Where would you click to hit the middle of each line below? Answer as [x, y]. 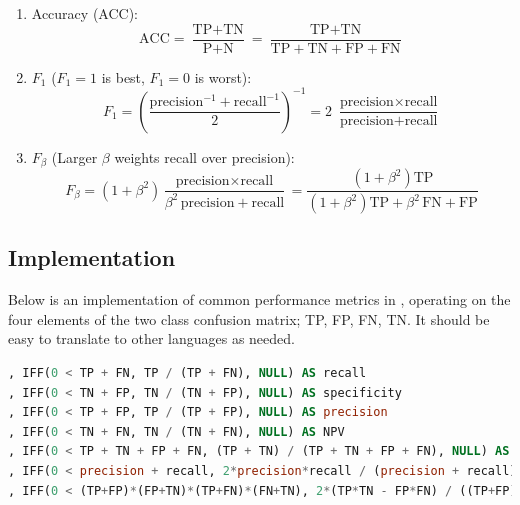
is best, [123, 76]
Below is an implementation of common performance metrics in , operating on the [259, 299]
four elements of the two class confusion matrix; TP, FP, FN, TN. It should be [249, 318]
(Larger [74, 156]
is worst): [223, 76]
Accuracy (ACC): [84, 13]
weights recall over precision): [204, 156]
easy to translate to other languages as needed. [151, 338]
